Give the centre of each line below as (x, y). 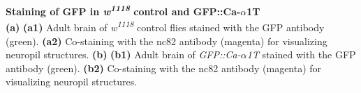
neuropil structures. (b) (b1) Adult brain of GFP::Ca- (123, 54)
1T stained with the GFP (301, 54)
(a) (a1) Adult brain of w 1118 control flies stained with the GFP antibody (165, 26)
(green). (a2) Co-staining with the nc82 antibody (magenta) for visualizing (167, 41)
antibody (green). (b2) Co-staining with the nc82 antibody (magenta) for (164, 68)
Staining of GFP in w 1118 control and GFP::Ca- (123, 10)
